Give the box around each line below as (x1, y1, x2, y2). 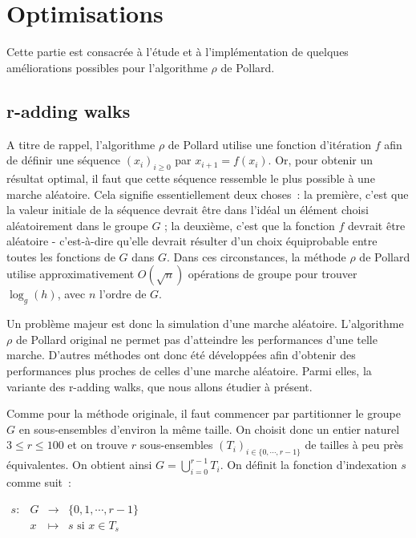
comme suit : (6, 474, 71, 491)
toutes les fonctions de (6, 248, 115, 265)
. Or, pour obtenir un (268, 152, 374, 168)
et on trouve (67, 436, 128, 453)
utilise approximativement (6, 265, 135, 282)
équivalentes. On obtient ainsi (6, 456, 152, 473)
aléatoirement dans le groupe (6, 216, 148, 233)
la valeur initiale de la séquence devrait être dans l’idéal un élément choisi (6, 201, 369, 218)
